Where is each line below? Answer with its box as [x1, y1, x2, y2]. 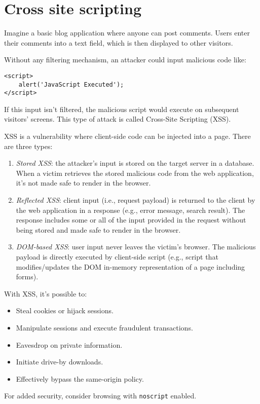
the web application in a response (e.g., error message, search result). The [16, 204, 245, 215]
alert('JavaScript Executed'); [18, 81, 124, 88]
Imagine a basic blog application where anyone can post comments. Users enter [4, 27, 250, 38]
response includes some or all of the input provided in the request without [16, 214, 246, 225]
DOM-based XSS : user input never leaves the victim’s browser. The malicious [16, 241, 256, 252]
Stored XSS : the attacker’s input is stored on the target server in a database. [16, 158, 254, 168]
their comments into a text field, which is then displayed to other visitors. [4, 37, 233, 48]
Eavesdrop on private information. [16, 339, 123, 350]
